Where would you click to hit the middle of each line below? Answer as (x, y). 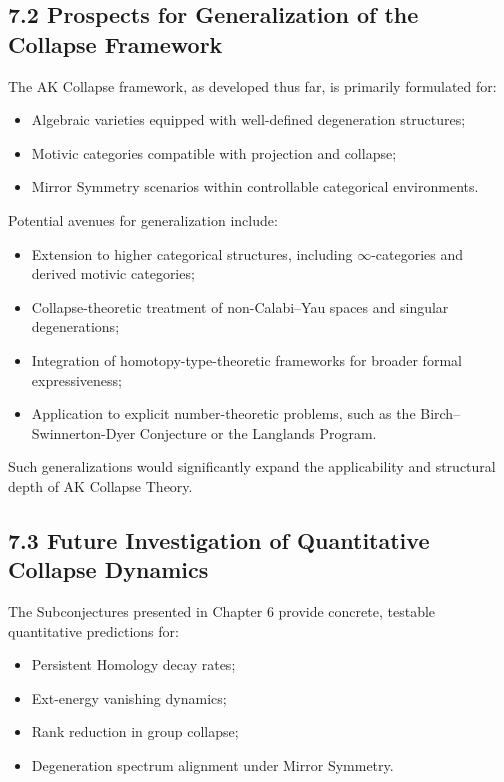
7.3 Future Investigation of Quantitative (219, 539)
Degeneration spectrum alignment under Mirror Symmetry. (212, 765)
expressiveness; (76, 379)
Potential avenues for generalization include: (143, 219)
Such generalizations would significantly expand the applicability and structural (252, 466)
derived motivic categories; (113, 273)
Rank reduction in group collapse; (135, 731)
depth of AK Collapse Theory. (100, 485)
